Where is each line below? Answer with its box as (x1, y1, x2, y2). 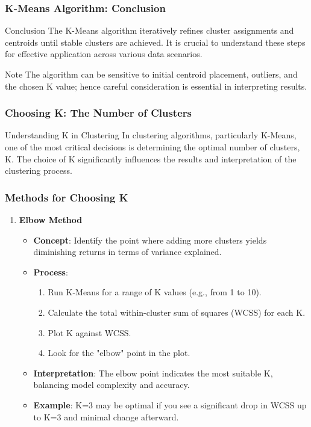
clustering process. (5, 164, 72, 177)
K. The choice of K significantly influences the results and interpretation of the (5, 152, 297, 165)
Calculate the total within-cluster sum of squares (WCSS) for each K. (48, 306, 306, 318)
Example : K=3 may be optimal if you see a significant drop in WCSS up (33, 398, 307, 411)
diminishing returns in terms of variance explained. (33, 245, 222, 258)
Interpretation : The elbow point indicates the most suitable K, (33, 366, 273, 379)
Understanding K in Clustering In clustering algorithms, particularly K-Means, (5, 129, 297, 141)
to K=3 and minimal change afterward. (33, 410, 179, 423)
